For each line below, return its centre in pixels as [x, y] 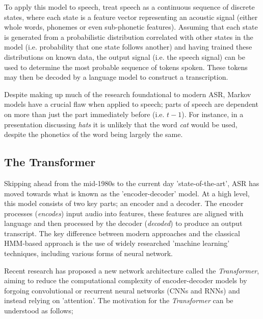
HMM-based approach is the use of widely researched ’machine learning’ [117, 243]
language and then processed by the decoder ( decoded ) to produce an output [123, 223]
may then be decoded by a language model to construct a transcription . [116, 77]
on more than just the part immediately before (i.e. [84, 114]
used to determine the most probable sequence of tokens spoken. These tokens [126, 67]
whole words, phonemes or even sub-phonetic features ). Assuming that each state [131, 27]
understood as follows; [39, 311]
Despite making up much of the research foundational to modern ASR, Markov [128, 94]
